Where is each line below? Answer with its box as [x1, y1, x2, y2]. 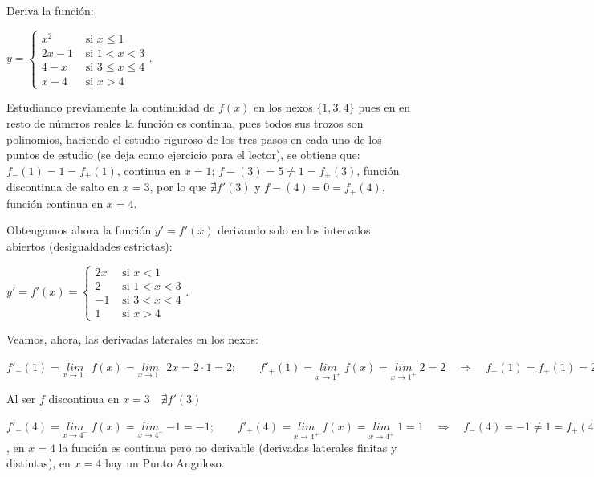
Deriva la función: [6, 2, 94, 18]
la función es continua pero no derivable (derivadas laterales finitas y [59, 438, 397, 455]
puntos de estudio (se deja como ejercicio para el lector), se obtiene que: [6, 146, 360, 163]
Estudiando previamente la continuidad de [6, 99, 215, 116]
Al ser [6, 390, 36, 407]
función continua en [6, 194, 104, 211]
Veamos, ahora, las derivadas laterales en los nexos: [6, 331, 258, 347]
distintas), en [6, 455, 71, 471]
